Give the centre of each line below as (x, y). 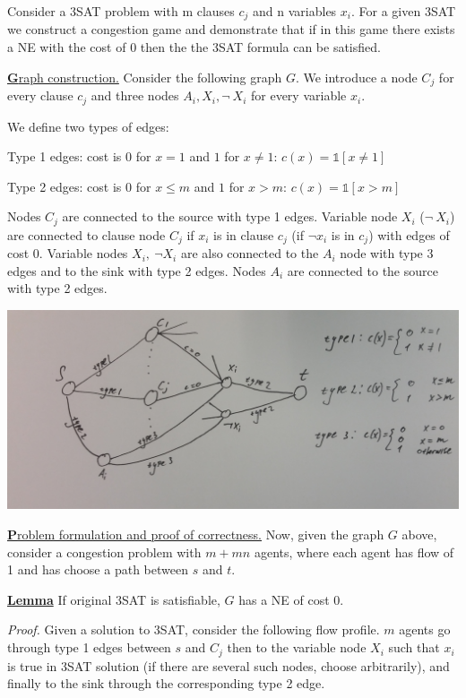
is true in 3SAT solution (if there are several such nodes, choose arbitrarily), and (229, 665)
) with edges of (409, 234)
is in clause (244, 234)
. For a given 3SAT (404, 11)
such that (414, 647)
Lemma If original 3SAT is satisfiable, (114, 599)
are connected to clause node (86, 234)
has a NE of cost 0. (291, 599)
